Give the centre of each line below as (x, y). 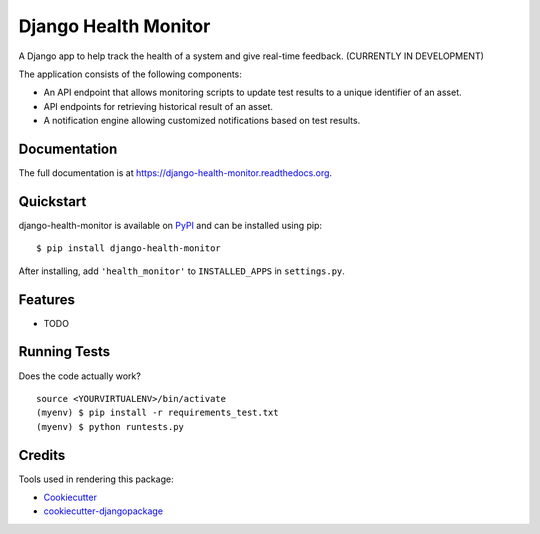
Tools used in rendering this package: (96, 479)
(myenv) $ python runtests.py (110, 426)
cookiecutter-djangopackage (103, 511)
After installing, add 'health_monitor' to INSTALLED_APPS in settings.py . (181, 271)
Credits (42, 455)
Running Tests (64, 351)
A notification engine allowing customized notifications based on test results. (202, 121)
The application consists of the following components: (130, 74)
